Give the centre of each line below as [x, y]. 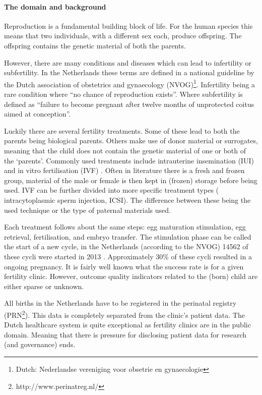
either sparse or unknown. [44, 286]
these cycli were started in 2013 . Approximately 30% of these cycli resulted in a [128, 256]
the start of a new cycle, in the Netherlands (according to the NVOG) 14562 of [126, 246]
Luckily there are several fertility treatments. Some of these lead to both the [122, 130]
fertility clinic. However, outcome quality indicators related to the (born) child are [131, 276]
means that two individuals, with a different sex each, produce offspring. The [123, 36]
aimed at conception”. [38, 114]
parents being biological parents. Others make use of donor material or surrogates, [131, 140]
